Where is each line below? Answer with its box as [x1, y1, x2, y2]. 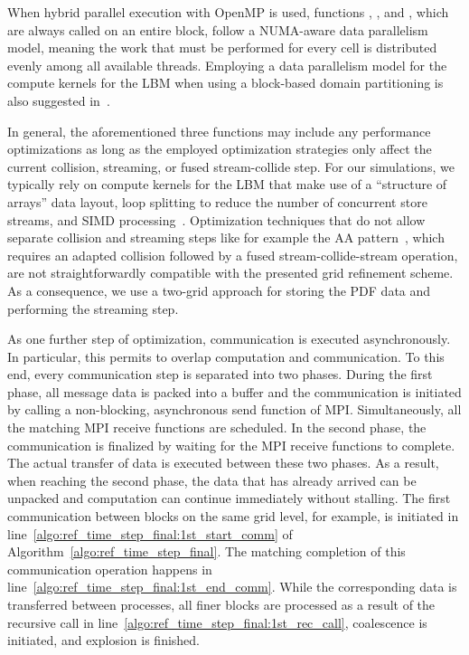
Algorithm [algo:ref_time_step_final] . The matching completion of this [7, 542, 406, 561]
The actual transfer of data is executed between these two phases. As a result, [7, 453, 439, 472]
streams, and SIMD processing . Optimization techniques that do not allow [7, 210, 426, 229]
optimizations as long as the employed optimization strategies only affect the [7, 139, 432, 158]
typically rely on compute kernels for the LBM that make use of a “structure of [7, 175, 447, 194]
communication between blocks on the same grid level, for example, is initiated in [7, 507, 459, 526]
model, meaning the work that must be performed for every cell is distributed [7, 38, 437, 57]
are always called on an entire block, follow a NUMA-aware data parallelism [7, 20, 428, 39]
